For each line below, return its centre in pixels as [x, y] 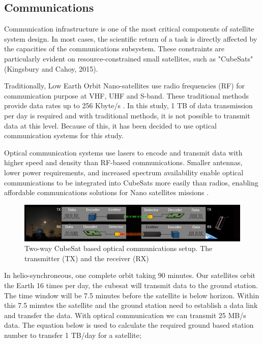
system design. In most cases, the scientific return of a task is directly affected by [131, 38]
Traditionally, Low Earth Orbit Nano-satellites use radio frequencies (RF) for [125, 86]
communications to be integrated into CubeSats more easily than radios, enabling [131, 182]
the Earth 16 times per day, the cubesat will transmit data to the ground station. [131, 285]
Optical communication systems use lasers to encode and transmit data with [123, 152]
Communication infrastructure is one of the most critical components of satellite [129, 29]
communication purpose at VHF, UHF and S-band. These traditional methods [127, 95]
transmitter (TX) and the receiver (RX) [87, 258]
